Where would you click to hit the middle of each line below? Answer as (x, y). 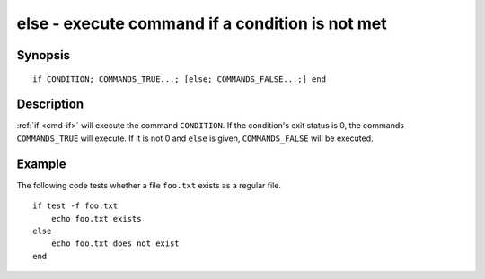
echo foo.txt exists (96, 218)
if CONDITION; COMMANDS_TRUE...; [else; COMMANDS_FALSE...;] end (180, 79)
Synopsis (44, 55)
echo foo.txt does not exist (115, 244)
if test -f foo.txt (75, 206)
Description (50, 105)
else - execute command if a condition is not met (202, 23)
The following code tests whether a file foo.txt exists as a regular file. (149, 185)
